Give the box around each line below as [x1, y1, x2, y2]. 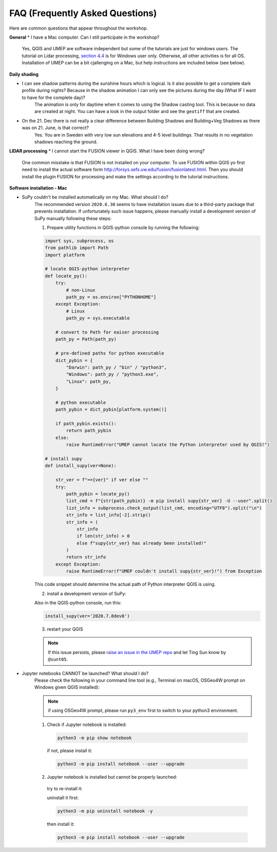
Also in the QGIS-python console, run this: [34, 600, 121, 606]
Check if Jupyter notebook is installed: [47, 721, 127, 727]
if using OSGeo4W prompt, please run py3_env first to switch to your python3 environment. [48, 707, 238, 713]
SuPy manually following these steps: [34, 215, 112, 221]
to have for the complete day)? [22, 94, 85, 100]
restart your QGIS [47, 626, 83, 632]
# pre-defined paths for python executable [55, 351, 164, 356]
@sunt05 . [48, 656, 68, 663]
